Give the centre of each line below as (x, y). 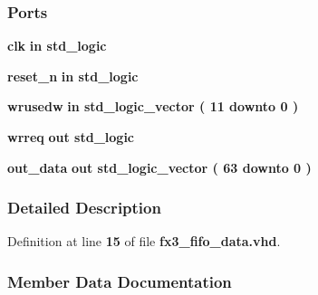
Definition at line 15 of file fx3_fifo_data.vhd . (144, 241)
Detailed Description (84, 208)
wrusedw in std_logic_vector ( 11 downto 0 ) (153, 106)
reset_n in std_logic (73, 76)
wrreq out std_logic (71, 137)
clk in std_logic (57, 46)
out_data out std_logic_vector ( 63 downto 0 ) (159, 167)
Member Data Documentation (120, 281)
